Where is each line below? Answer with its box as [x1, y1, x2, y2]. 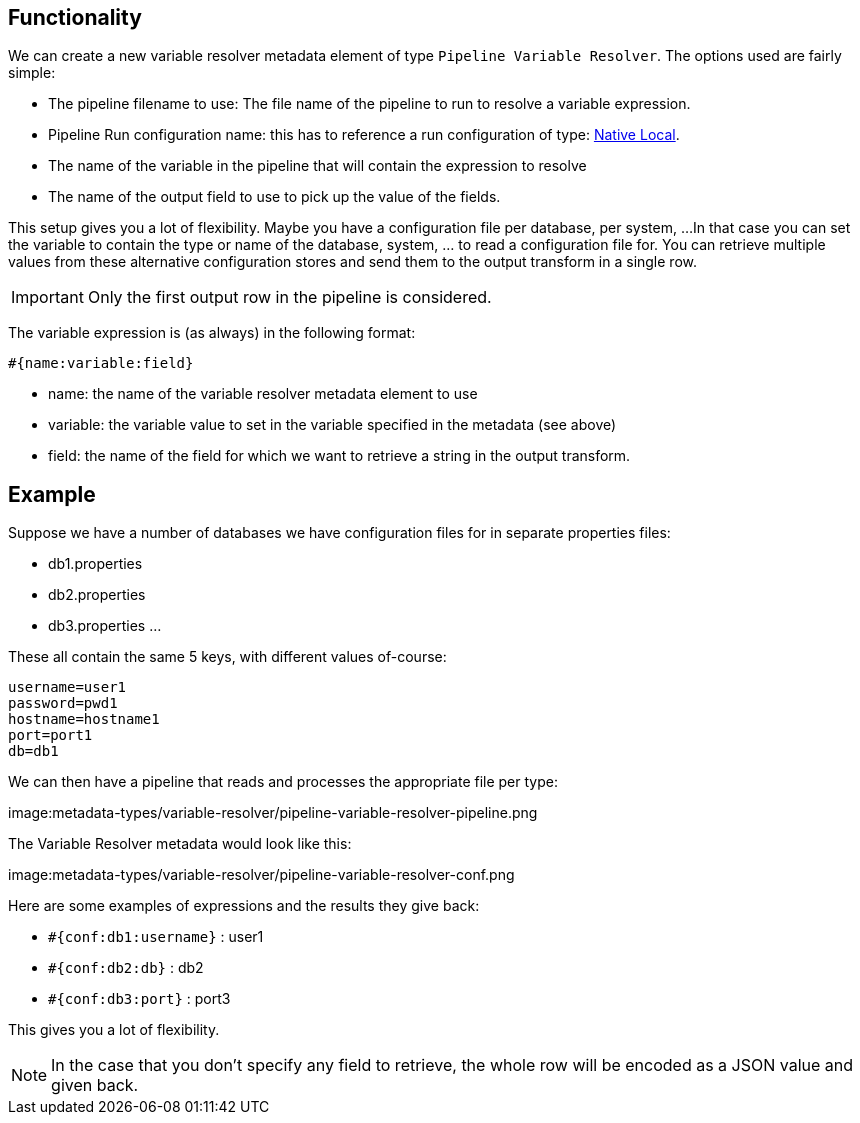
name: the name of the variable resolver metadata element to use [48, 385, 478, 403]
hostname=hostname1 [8, 711, 160, 728]
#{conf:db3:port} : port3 [48, 990, 231, 1008]
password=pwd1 [8, 695, 118, 712]
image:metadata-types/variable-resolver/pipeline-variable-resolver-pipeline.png [8, 804, 538, 822]
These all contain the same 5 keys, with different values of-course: [8, 648, 447, 666]
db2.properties [48, 586, 146, 604]
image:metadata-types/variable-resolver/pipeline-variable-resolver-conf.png [8, 866, 515, 884]
